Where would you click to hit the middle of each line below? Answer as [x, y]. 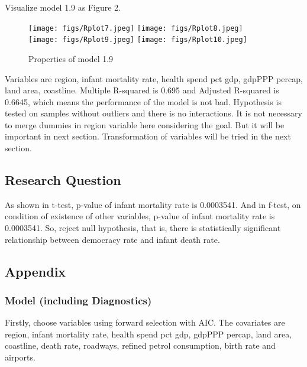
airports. [20, 357]
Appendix [35, 271]
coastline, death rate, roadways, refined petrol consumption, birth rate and [140, 345]
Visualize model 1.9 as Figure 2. [63, 7]
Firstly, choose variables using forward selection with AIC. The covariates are [145, 322]
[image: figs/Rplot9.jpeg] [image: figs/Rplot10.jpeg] [138, 40]
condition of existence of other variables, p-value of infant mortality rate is [140, 216]
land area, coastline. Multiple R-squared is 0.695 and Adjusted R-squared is [142, 90]
